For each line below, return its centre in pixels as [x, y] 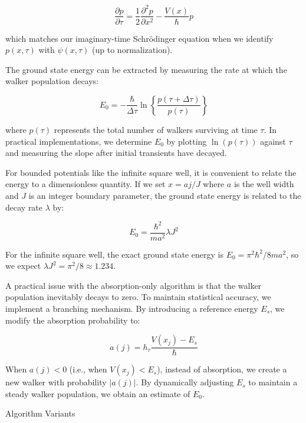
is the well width [264, 184]
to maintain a [273, 382]
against [273, 141]
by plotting [187, 141]
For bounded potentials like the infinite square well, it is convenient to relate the [151, 172]
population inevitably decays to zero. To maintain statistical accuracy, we [138, 297]
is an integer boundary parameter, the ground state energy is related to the [165, 195]
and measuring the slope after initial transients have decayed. [116, 153]
